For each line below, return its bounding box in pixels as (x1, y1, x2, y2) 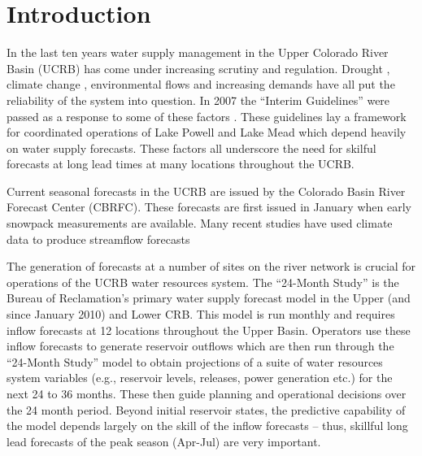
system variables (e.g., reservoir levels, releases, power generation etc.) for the (7, 369, 393, 386)
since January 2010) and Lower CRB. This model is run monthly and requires (7, 306, 395, 323)
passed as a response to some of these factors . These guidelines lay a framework (7, 107, 407, 124)
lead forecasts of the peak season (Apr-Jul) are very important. (7, 432, 321, 449)
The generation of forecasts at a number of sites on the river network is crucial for (7, 258, 416, 275)
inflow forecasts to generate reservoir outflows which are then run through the (7, 337, 394, 354)
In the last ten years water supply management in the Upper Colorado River (7, 44, 389, 61)
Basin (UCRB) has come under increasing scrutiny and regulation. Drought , (7, 59, 390, 76)
